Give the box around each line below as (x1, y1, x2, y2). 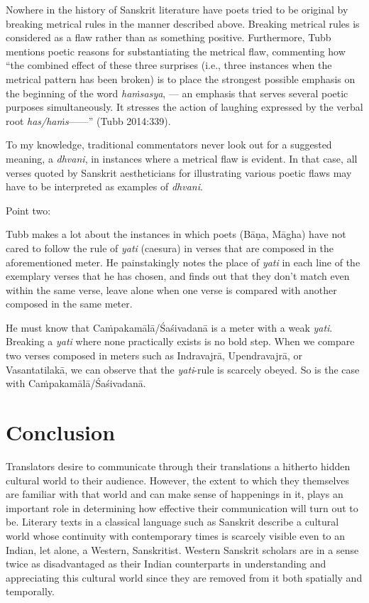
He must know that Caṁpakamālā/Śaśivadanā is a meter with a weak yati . (6, 320, 333, 335)
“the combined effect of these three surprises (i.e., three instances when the (6, 58, 332, 72)
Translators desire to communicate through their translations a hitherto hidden (6, 458, 351, 473)
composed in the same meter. (6, 296, 133, 311)
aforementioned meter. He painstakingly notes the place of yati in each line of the (6, 254, 360, 269)
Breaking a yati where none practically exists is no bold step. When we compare (6, 334, 355, 349)
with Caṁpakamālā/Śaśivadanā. (6, 376, 146, 391)
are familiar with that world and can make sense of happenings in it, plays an (6, 487, 343, 501)
